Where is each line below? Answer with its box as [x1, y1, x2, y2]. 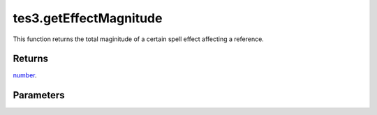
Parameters [13, 89, 65, 101]
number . [13, 71, 37, 79]
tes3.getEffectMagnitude [13, 10, 163, 26]
